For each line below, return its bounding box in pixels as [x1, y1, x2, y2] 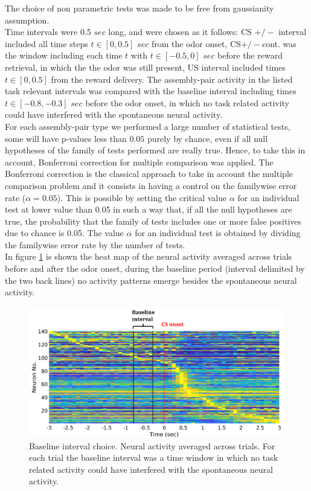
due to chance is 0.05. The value [5, 226, 124, 239]
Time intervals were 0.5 [5, 25, 91, 38]
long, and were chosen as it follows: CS [108, 25, 252, 38]
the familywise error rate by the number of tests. [5, 238, 185, 251]
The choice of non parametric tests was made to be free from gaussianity [5, 2, 274, 14]
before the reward [217, 49, 283, 62]
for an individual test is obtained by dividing [135, 226, 301, 239]
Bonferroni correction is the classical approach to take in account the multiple [5, 167, 293, 180]
